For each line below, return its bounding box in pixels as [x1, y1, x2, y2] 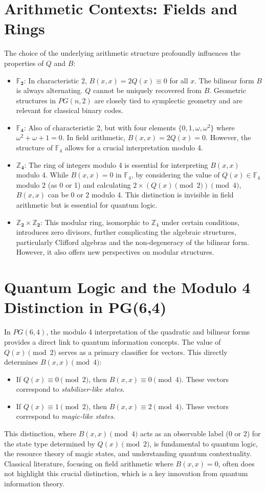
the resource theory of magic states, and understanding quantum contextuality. [4, 448, 252, 459]
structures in [16, 95, 56, 105]
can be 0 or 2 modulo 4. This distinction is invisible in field [48, 189, 234, 200]
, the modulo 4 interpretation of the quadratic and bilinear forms [46, 326, 250, 337]
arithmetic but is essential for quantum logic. [16, 199, 158, 210]
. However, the [206, 132, 251, 143]
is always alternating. [16, 85, 83, 96]
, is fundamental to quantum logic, [149, 438, 258, 449]
